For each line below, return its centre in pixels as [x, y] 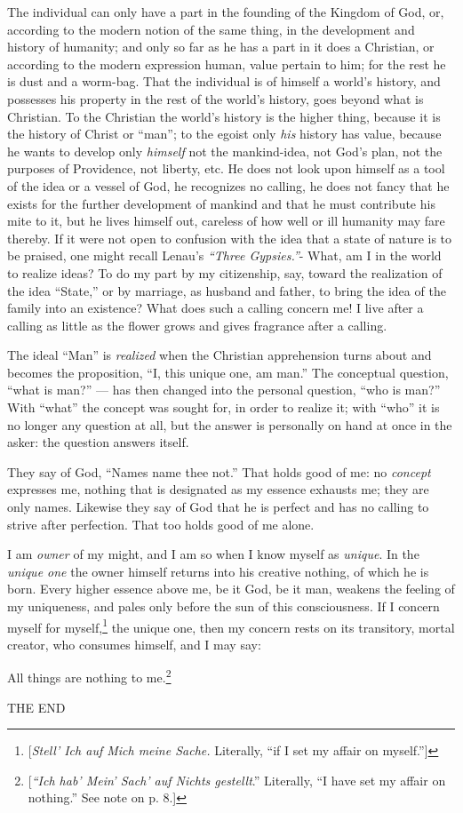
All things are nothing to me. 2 [89, 676]
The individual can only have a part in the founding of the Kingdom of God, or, [226, 12]
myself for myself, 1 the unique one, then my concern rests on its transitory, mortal [231, 626]
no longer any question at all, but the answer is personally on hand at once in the [230, 424]
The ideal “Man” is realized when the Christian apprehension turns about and [220, 355]
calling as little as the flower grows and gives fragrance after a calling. [197, 325]
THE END [36, 707]
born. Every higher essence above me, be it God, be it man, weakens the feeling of [231, 589]
